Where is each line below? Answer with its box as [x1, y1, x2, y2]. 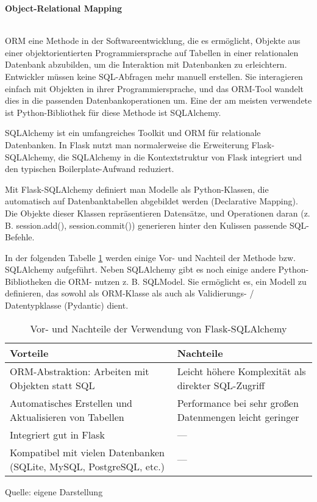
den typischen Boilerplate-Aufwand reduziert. [5, 162, 174, 175]
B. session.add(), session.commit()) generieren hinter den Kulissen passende [5, 218, 287, 231]
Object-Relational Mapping [5, 2, 123, 14]
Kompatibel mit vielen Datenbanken [10, 445, 165, 459]
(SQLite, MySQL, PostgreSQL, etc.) [10, 459, 165, 473]
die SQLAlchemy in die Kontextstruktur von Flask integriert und [58, 150, 302, 163]
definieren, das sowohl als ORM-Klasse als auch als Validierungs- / [5, 287, 254, 299]
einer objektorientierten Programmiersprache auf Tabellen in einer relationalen [5, 46, 299, 59]
